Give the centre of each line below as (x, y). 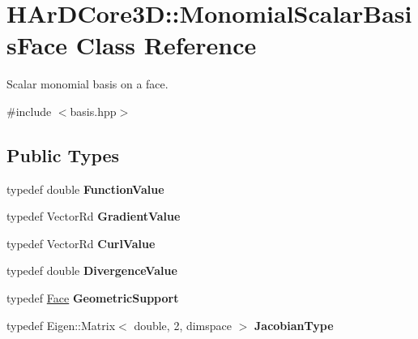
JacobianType (294, 325)
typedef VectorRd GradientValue (94, 216)
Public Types (63, 154)
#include (29, 111)
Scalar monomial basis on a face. (87, 84)
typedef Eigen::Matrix (61, 325)
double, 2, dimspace (183, 325)
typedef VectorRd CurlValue (81, 243)
